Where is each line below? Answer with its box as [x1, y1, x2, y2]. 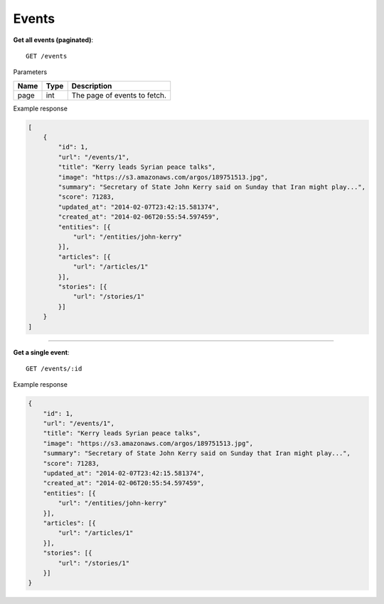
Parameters [13, 68, 48, 76]
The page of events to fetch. [71, 90, 167, 100]
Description [71, 80, 112, 90]
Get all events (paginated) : [13, 36, 94, 44]
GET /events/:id [26, 364, 82, 373]
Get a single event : [13, 348, 70, 356]
